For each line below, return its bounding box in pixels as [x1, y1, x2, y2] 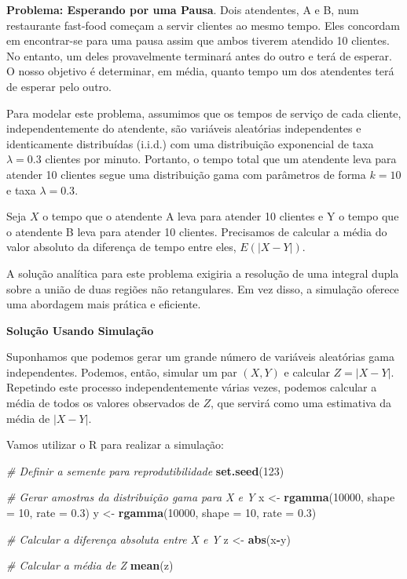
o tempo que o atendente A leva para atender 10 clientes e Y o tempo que [42, 208, 399, 224]
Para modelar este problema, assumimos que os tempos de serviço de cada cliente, [6, 104, 401, 121]
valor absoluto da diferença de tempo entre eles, [6, 239, 236, 255]
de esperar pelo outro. [6, 78, 112, 94]
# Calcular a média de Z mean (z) [6, 557, 174, 574]
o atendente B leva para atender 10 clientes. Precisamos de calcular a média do [6, 223, 387, 239]
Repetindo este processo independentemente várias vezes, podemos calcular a [6, 379, 377, 395]
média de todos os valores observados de [6, 395, 200, 411]
